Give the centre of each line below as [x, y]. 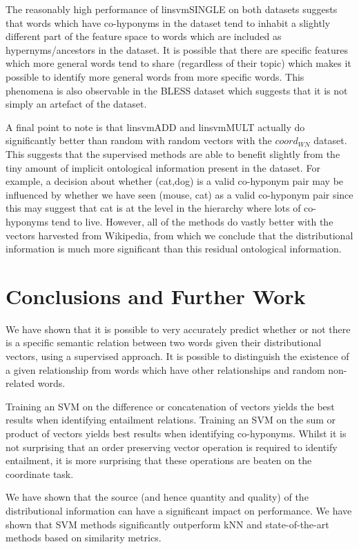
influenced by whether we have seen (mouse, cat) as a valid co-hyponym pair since [179, 194]
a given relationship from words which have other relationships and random [165, 369]
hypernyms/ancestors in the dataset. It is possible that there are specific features [177, 49]
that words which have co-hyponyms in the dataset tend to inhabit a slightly [168, 22]
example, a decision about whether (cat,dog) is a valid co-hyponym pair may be [175, 181]
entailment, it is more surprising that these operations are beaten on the [159, 460]
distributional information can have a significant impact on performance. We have [179, 510]
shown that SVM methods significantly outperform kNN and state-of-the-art [167, 524]
